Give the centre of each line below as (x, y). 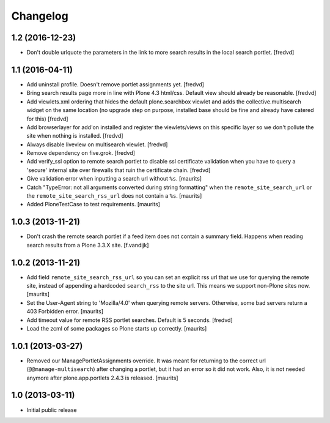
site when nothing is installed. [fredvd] (75, 136)
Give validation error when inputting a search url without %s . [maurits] (114, 179)
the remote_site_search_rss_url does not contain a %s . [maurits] (114, 196)
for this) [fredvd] (47, 119)
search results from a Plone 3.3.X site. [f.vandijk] (88, 245)
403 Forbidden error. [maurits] (65, 312)
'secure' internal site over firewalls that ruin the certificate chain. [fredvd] (119, 170)
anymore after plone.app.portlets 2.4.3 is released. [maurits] (102, 378)
